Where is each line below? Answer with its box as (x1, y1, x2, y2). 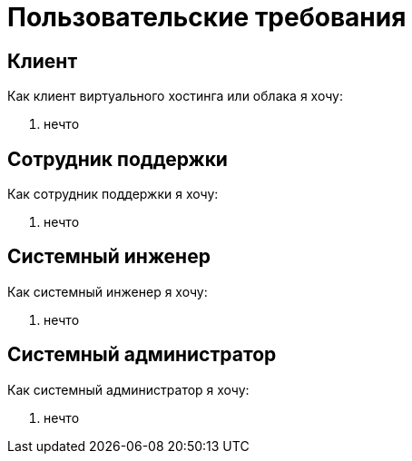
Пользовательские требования (7, 2, 407, 33)
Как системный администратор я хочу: (7, 381, 250, 397)
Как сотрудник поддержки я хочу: (7, 186, 219, 202)
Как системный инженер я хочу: (7, 283, 208, 299)
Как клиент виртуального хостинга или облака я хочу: (7, 88, 343, 104)
